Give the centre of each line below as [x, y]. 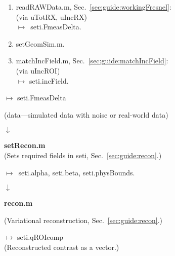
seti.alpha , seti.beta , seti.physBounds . [77, 172]
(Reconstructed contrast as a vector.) [62, 247]
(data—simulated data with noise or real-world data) [86, 114]
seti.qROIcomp [40, 237]
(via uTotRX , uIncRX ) [51, 16]
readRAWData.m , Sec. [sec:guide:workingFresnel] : [94, 7]
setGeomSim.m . [40, 43]
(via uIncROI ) [38, 70]
